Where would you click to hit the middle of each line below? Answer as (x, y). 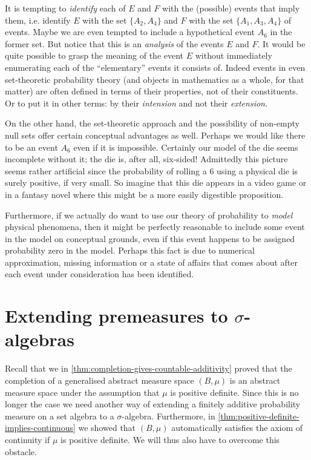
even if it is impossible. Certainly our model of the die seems (186, 147)
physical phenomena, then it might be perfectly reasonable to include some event (155, 227)
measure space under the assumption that (82, 392)
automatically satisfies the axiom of (237, 428)
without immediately (234, 55)
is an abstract (255, 380)
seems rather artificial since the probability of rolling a (106, 170)
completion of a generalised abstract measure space (100, 380)
